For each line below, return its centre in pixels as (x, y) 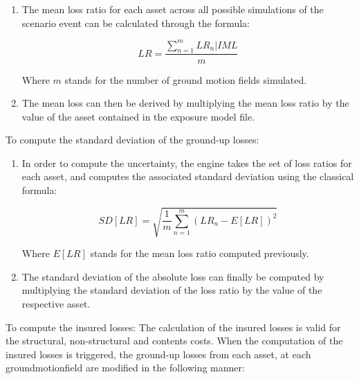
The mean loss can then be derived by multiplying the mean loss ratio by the (185, 103)
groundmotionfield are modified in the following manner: (125, 368)
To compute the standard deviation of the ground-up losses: (132, 140)
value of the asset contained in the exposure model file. (138, 116)
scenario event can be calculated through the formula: (136, 23)
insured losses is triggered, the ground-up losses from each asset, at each (158, 354)
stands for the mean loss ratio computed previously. (200, 253)
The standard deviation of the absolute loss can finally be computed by (173, 276)
